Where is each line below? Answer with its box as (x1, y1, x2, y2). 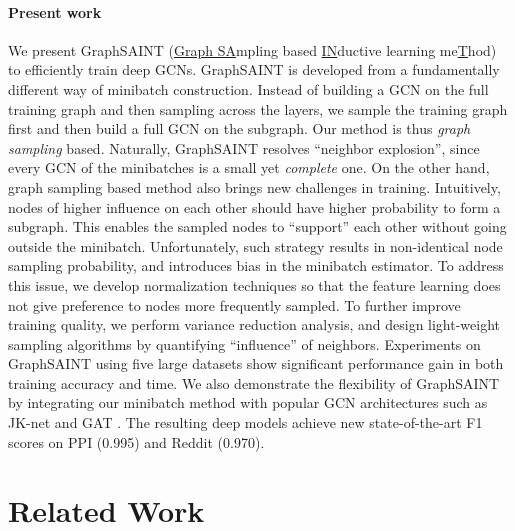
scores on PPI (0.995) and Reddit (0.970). (8, 431, 265, 452)
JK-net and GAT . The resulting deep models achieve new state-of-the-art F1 (8, 412, 483, 433)
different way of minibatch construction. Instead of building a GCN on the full (8, 78, 489, 99)
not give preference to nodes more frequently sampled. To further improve (8, 294, 461, 315)
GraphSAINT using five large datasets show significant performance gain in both (8, 353, 504, 374)
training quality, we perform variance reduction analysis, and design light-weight (8, 314, 501, 335)
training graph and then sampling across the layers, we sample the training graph (8, 98, 508, 119)
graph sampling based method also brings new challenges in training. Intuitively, (8, 176, 501, 197)
